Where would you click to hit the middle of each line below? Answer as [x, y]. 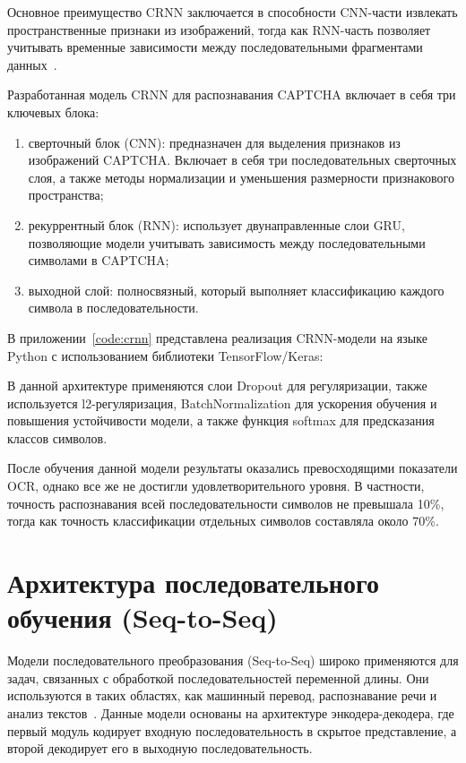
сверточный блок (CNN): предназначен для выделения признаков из [214, 142]
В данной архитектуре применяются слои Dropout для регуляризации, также [217, 386]
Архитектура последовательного [193, 583]
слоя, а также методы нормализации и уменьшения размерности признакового [241, 177]
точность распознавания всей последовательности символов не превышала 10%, [226, 503]
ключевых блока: [53, 111]
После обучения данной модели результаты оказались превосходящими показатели [233, 468]
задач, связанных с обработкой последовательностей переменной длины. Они [218, 677]
